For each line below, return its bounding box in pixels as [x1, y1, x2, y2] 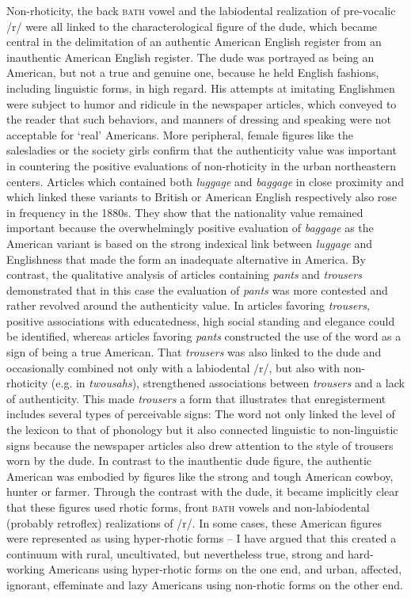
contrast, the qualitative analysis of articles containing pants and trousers [6, 266, 362, 283]
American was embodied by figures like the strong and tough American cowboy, [6, 467, 394, 484]
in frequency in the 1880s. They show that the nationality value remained [6, 204, 363, 220]
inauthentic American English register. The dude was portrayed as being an [6, 48, 375, 65]
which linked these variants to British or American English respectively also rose [6, 189, 398, 205]
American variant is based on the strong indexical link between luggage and [6, 234, 373, 251]
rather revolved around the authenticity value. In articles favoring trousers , [6, 297, 370, 314]
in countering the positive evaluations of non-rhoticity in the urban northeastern [6, 157, 397, 173]
